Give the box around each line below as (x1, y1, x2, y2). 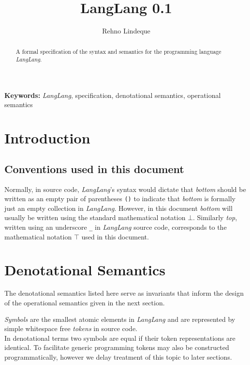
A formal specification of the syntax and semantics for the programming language (15, 47, 221, 55)
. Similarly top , (193, 212, 237, 222)
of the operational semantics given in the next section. (4, 298, 165, 307)
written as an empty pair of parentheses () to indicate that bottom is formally (4, 193, 235, 204)
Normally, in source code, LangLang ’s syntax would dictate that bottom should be (4, 184, 246, 194)
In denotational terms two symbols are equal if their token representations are (4, 333, 235, 343)
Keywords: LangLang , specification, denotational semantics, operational (4, 90, 221, 100)
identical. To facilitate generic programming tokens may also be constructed (4, 342, 229, 352)
